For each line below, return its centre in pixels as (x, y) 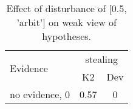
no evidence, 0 (40, 94)
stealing (101, 59)
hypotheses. (66, 36)
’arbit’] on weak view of (66, 22)
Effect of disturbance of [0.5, (66, 8)
